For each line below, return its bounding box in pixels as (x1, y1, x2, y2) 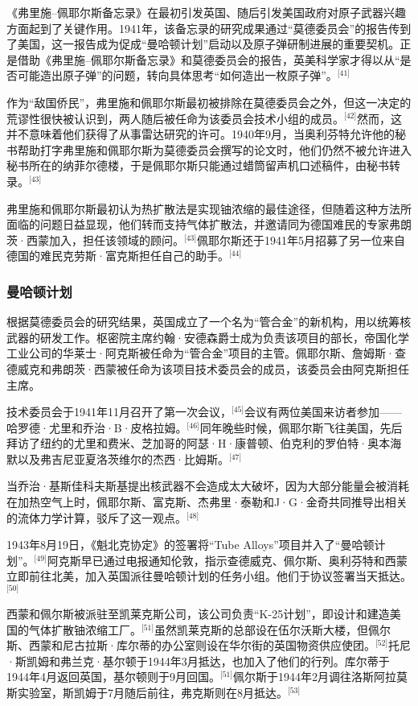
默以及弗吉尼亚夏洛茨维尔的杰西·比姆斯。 (6, 450, 229, 467)
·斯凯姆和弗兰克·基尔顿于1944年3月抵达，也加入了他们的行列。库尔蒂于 (6, 652, 390, 669)
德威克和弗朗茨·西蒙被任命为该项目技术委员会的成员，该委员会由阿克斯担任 (6, 360, 409, 377)
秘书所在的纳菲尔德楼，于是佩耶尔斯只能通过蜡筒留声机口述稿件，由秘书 (6, 157, 389, 174)
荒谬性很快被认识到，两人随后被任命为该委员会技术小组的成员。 (6, 109, 344, 126)
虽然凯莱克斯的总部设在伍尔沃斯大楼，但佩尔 (154, 621, 391, 638)
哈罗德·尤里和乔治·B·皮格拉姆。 (6, 419, 187, 436)
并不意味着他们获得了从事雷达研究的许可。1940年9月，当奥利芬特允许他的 (6, 126, 395, 142)
